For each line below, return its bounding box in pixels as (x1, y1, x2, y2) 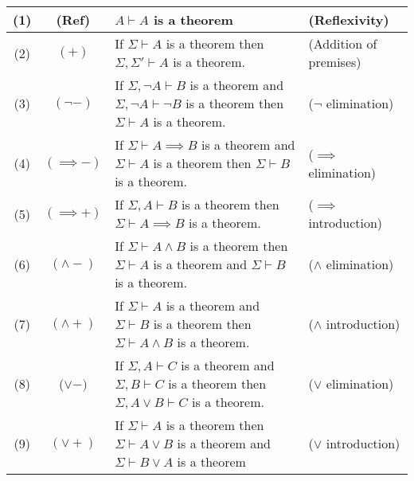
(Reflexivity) (308, 10, 389, 29)
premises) (308, 53, 361, 71)
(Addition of (308, 34, 377, 53)
